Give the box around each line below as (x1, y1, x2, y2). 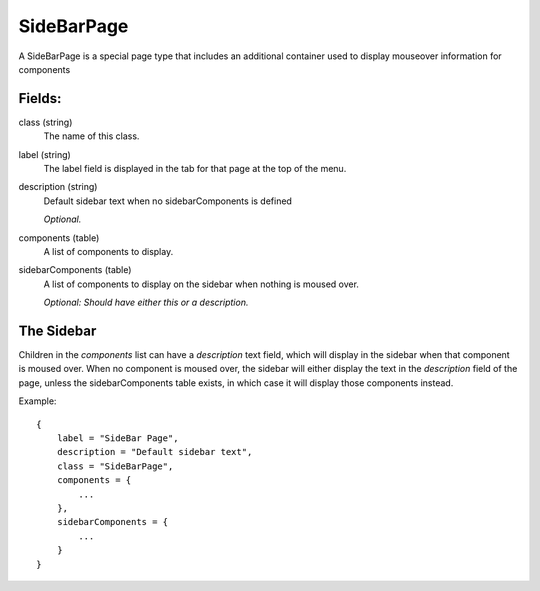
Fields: (18, 90, 62, 107)
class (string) (18, 116, 73, 128)
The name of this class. (43, 130, 140, 142)
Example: (18, 395, 57, 407)
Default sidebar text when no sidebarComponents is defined (43, 195, 292, 207)
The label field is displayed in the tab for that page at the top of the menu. (43, 163, 347, 175)
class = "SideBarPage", (56, 460, 174, 472)
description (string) (18, 181, 98, 193)
